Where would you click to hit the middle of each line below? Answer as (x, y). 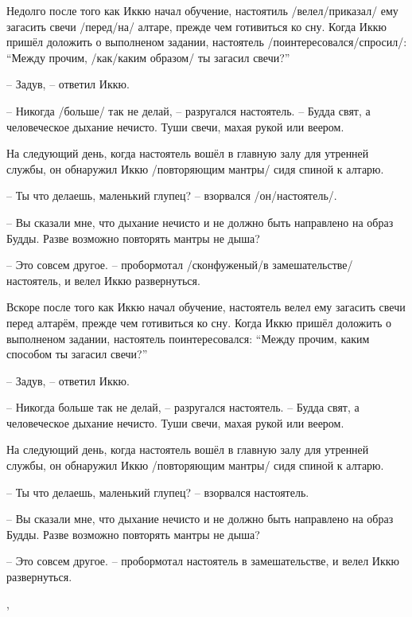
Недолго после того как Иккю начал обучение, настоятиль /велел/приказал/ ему (202, 10)
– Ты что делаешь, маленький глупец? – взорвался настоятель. (158, 492)
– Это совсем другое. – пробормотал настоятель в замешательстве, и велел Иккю (203, 561)
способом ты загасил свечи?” (77, 354)
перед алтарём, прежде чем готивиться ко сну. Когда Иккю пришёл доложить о (199, 322)
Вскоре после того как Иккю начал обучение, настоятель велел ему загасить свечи (206, 307)
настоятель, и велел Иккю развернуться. (103, 280)
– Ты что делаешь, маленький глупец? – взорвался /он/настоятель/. (172, 195)
